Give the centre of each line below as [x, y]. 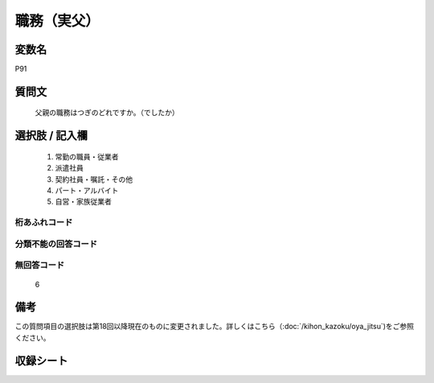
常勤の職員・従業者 [87, 156]
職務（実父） [57, 21]
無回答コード [40, 266]
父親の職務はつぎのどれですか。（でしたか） [107, 113]
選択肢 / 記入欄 [51, 136]
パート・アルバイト [87, 191]
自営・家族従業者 [83, 202]
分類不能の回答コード [56, 244]
